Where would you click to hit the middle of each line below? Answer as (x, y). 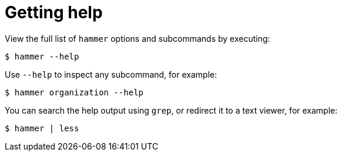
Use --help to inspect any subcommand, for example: (111, 74)
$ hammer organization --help (74, 92)
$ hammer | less (42, 128)
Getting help (54, 12)
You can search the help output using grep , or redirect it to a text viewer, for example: (171, 110)
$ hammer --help (42, 56)
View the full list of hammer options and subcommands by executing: (138, 38)
